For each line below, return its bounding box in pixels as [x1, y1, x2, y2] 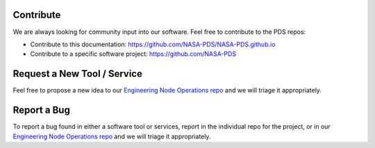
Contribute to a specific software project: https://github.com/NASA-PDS [30, 50, 236, 58]
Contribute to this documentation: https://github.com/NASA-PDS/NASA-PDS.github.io [30, 40, 276, 48]
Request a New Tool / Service [12, 68, 142, 80]
